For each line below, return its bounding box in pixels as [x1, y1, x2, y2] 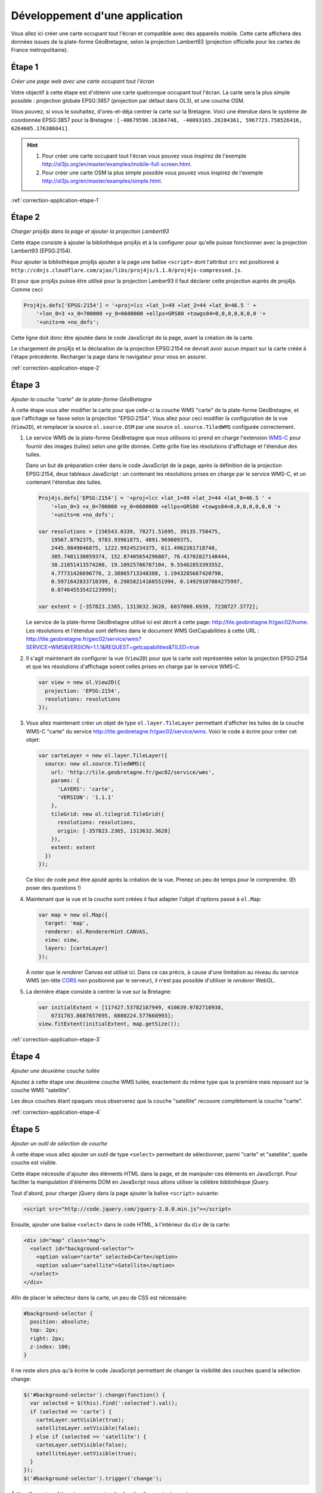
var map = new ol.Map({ [38, 911, 109, 918]
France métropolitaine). [11, 47, 69, 54]
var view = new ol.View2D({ [38, 679, 120, 686]
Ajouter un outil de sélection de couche [11, 1139, 107, 1147]
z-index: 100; [30, 1344, 72, 1350]
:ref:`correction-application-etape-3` [11, 1036, 101, 1043]
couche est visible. [11, 1159, 58, 1166]
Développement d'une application [11, 9, 183, 22]
